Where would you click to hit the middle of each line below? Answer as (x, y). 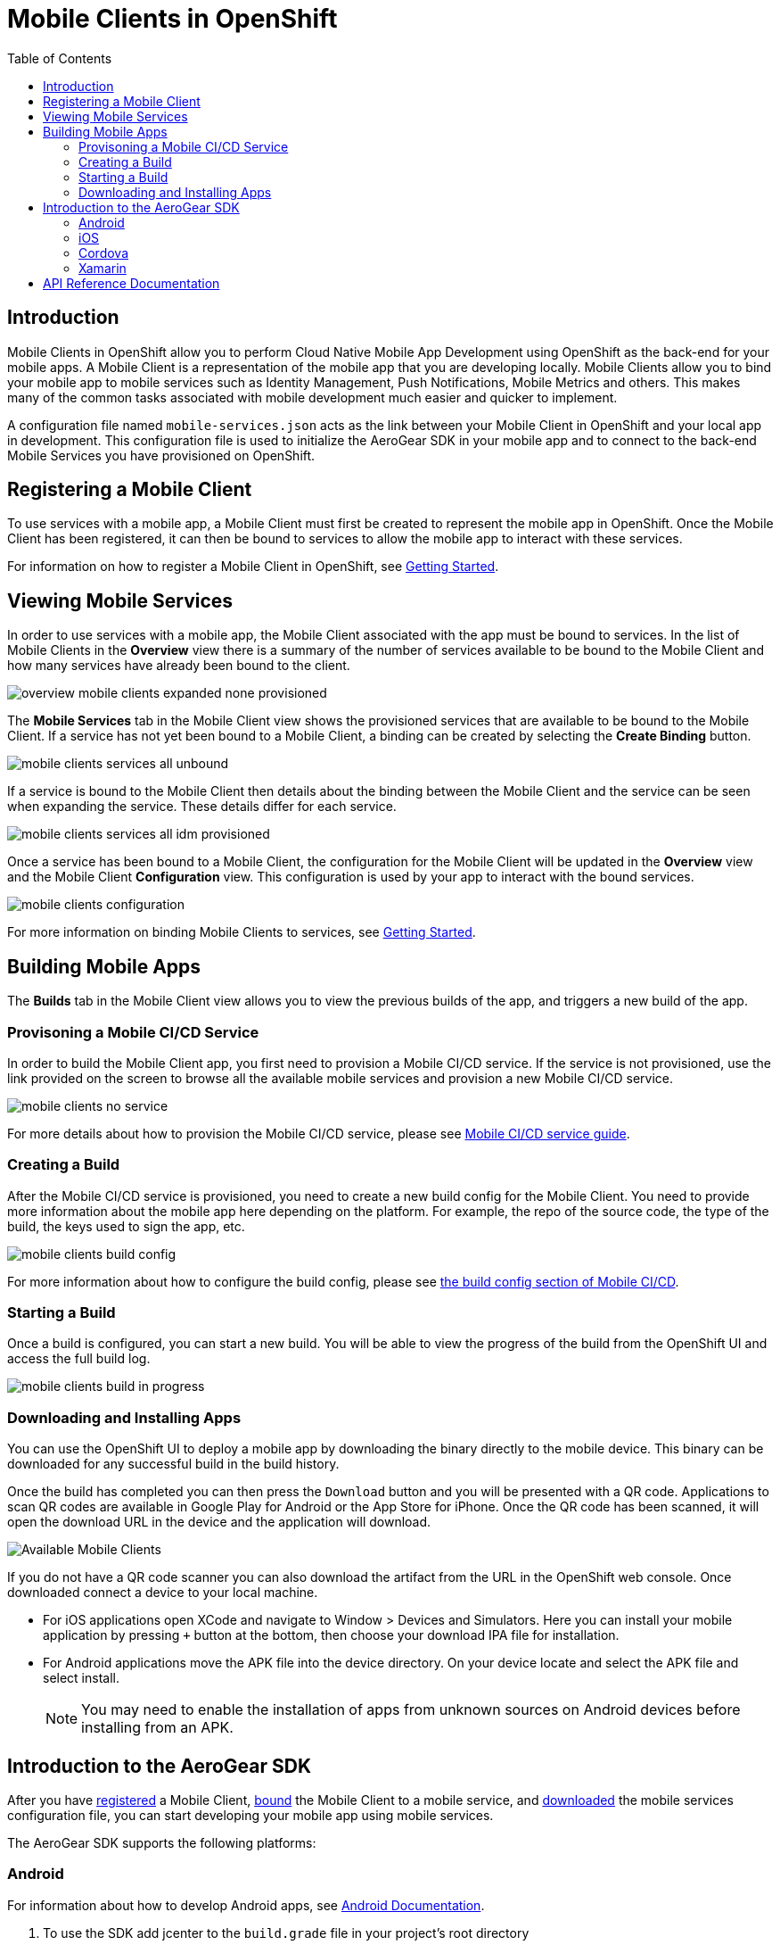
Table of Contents (60, 58)
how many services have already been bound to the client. (179, 666)
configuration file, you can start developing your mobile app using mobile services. (250, 1815)
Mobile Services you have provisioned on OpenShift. (161, 455)
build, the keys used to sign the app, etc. (126, 1226)
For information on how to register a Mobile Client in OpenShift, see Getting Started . (253, 567)
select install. (81, 1678)
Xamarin (103, 268)
